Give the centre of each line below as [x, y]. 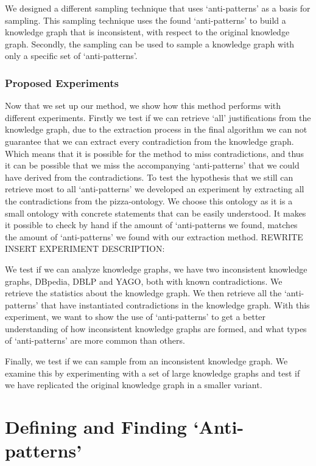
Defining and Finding [96, 427]
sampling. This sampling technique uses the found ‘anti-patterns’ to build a [146, 20]
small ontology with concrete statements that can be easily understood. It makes [156, 213]
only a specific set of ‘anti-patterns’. [71, 56]
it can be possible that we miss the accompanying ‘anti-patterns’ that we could [152, 165]
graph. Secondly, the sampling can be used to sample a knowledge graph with [150, 43]
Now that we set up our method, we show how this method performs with [143, 106]
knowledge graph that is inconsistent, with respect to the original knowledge [147, 32]
